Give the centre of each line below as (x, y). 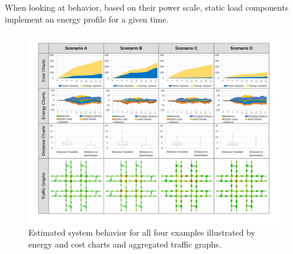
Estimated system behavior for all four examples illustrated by (142, 232)
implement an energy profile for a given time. (87, 19)
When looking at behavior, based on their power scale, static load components (147, 7)
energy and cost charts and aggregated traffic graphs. (125, 244)
